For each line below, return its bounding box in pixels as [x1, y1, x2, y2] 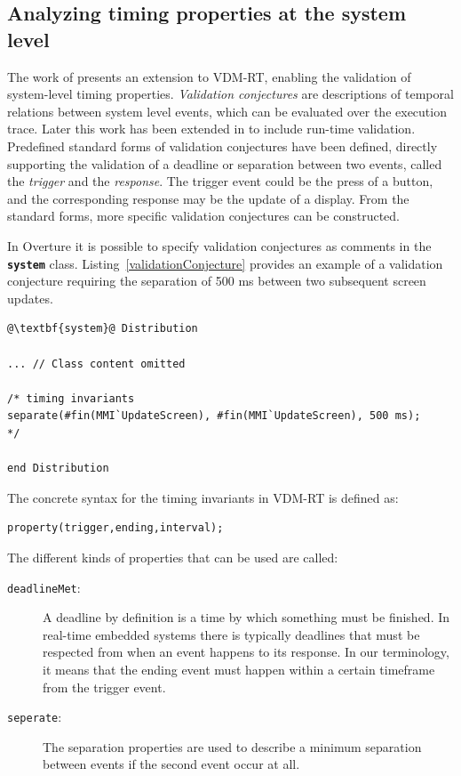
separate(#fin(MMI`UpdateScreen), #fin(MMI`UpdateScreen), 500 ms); [7, 409, 421, 423]
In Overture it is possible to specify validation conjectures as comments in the [7, 236, 432, 255]
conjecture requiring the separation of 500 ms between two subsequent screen [7, 271, 426, 290]
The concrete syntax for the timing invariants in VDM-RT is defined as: [7, 488, 399, 506]
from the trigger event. [43, 677, 166, 696]
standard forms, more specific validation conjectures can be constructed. [7, 206, 400, 225]
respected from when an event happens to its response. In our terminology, [43, 643, 449, 661]
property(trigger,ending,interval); [7, 521, 224, 535]
